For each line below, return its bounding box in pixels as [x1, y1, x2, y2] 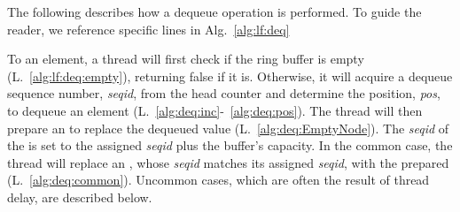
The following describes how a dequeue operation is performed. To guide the [7, 3, 422, 20]
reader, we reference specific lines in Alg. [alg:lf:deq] [7, 19, 290, 38]
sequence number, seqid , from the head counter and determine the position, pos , [7, 84, 441, 102]
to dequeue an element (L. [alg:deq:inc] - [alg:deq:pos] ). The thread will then [7, 101, 423, 119]
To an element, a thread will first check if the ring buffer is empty [7, 49, 364, 68]
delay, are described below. [7, 187, 152, 206]
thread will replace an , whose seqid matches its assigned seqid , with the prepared [7, 153, 449, 171]
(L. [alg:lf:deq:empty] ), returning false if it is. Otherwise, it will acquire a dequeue [7, 66, 453, 85]
